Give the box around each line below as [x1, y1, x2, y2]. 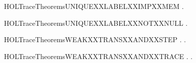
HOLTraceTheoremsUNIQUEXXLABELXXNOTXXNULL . [4, 17, 188, 28]
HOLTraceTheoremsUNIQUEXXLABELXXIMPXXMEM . [4, 1, 184, 11]
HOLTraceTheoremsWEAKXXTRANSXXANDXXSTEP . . [4, 34, 186, 45]
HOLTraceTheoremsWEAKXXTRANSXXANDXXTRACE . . [4, 51, 193, 61]
